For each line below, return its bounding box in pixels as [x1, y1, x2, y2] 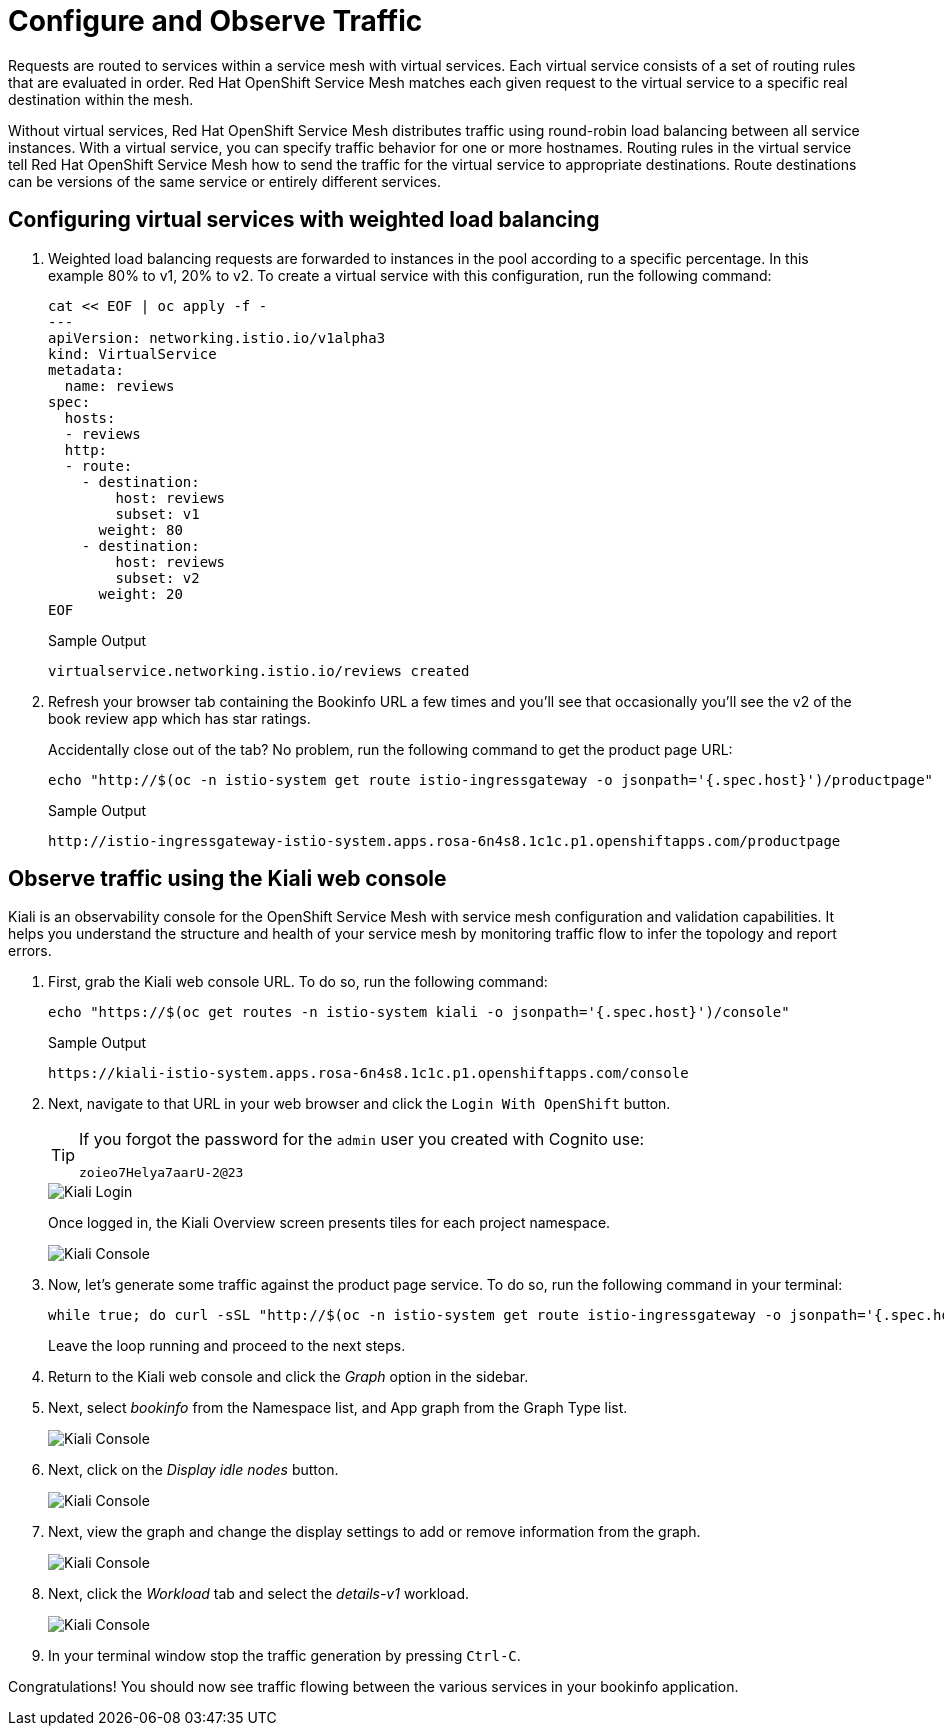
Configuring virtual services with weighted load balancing [8, 207, 600, 233]
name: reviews [64, 377, 175, 394]
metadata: [48, 361, 124, 378]
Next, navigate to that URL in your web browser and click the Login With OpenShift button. [48, 1095, 671, 1113]
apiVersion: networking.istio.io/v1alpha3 [48, 329, 386, 346]
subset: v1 [115, 505, 200, 522]
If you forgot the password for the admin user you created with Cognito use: [79, 1129, 645, 1150]
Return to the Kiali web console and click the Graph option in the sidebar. [48, 1368, 529, 1386]
